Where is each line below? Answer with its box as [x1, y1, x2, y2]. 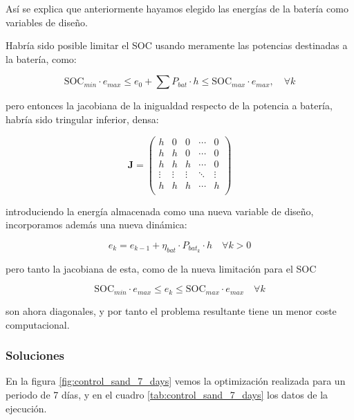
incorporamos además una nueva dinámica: [6, 217, 187, 232]
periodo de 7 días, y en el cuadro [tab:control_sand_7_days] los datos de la [6, 387, 328, 401]
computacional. [6, 317, 70, 331]
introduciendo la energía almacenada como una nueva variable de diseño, [6, 203, 314, 218]
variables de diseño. [6, 15, 88, 29]
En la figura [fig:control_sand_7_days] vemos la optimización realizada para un [6, 374, 346, 388]
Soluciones [6, 347, 65, 364]
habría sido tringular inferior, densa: [6, 111, 159, 126]
